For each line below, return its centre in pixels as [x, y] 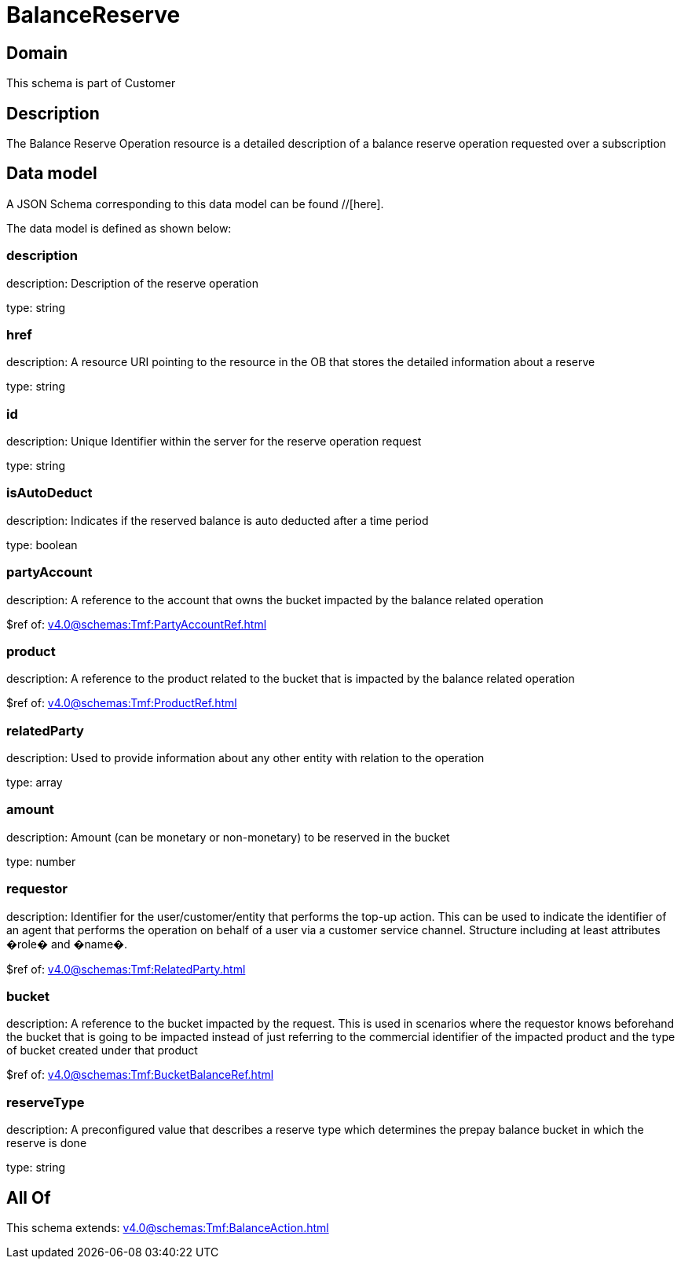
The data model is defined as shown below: [119, 228]
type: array [35, 783]
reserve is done [47, 1143]
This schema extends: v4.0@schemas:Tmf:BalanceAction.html [168, 1227]
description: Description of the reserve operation [133, 283]
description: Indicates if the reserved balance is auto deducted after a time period [218, 520]
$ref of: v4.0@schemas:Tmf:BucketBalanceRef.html [140, 1075]
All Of [29, 1197]
